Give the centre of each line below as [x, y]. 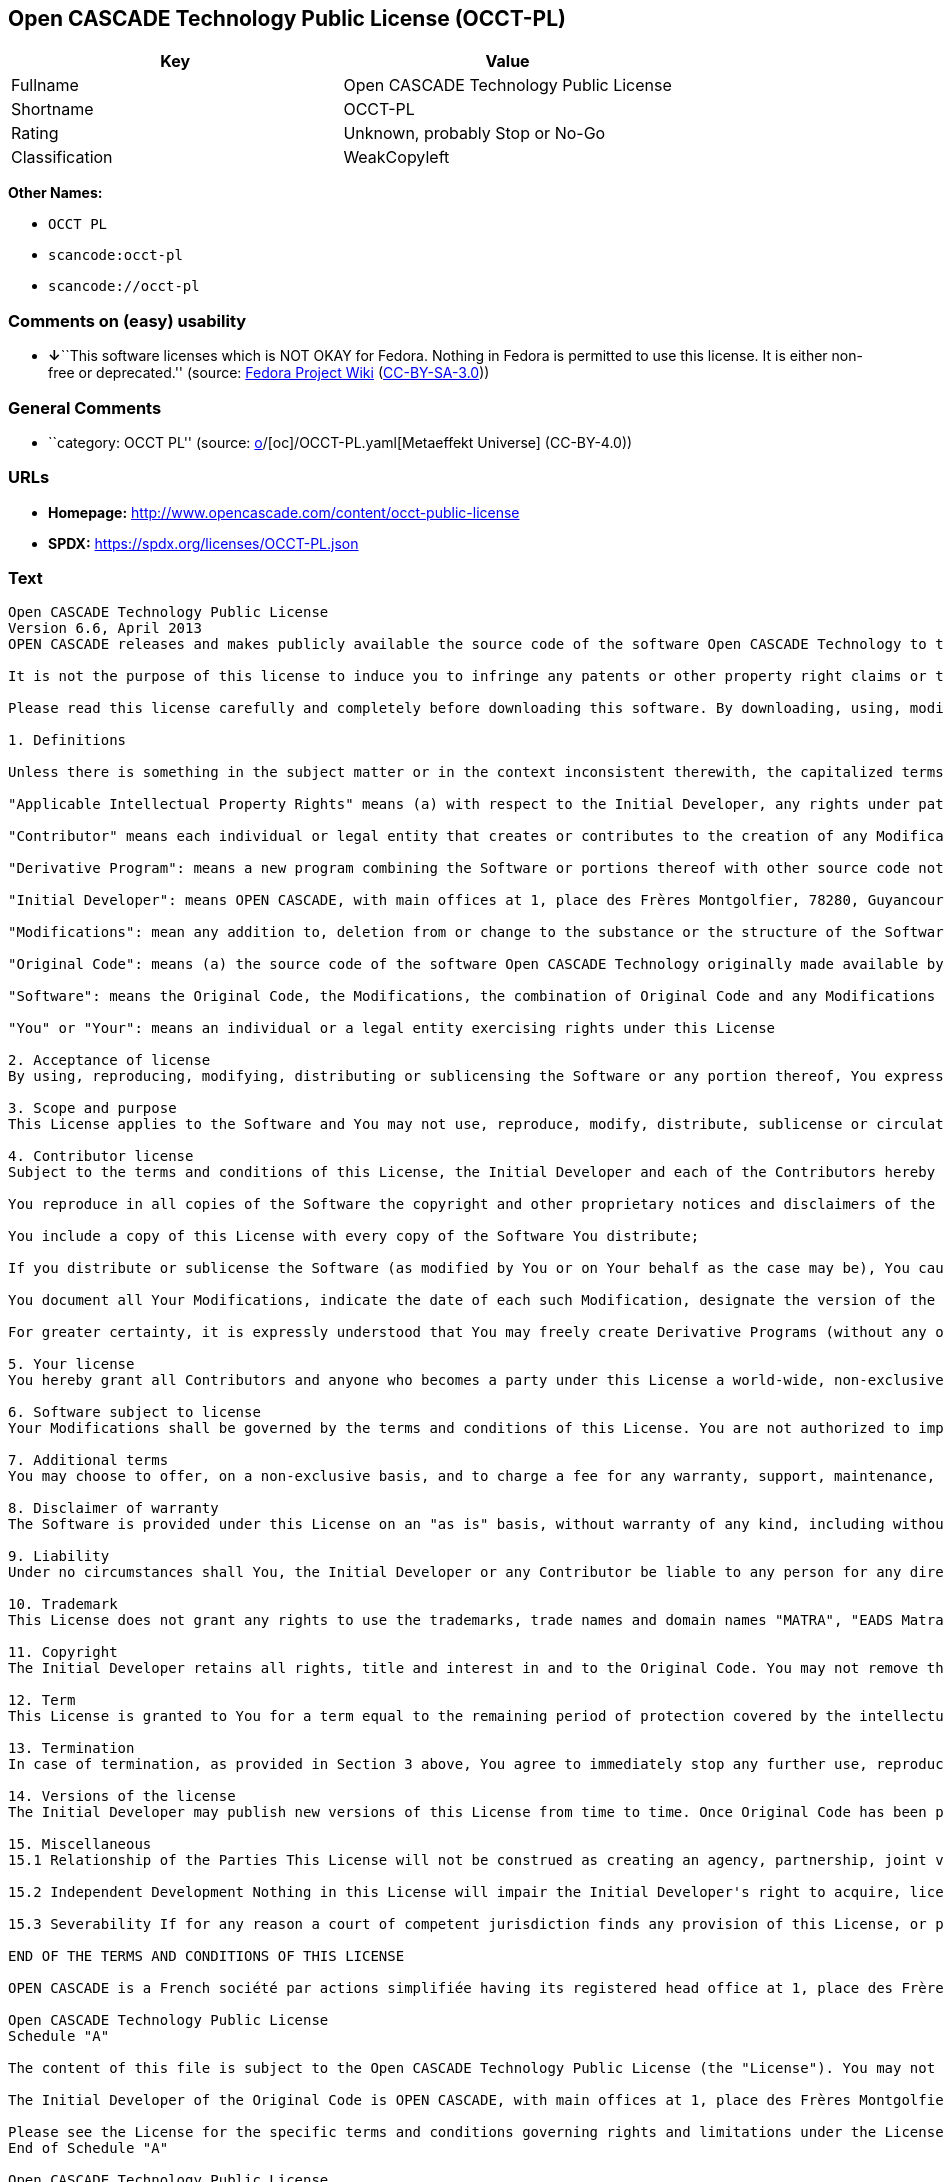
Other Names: [55, 193]
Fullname [45, 85]
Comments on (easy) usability [127, 320]
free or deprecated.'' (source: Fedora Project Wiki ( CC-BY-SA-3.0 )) [269, 373]
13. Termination [71, 1748]
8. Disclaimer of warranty [113, 1508]
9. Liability [59, 1556]
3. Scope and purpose [92, 1108]
